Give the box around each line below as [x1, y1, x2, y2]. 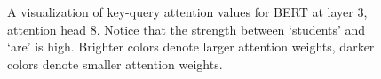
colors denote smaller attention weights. [7, 54, 223, 73]
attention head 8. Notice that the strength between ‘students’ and [7, 20, 366, 38]
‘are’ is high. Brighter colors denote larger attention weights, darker [7, 37, 375, 56]
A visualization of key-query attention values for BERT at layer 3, [7, 3, 368, 20]
